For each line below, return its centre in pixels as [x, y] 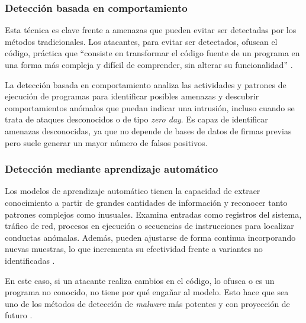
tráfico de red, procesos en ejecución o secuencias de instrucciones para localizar [149, 226]
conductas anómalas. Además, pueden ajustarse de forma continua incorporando [150, 237]
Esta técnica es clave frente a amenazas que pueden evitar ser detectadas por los [151, 30]
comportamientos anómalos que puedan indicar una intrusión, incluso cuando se [150, 107]
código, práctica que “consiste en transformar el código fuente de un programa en [152, 53]
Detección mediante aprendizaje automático [112, 169]
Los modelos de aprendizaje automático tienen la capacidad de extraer [133, 191]
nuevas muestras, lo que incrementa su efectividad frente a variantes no [134, 249]
